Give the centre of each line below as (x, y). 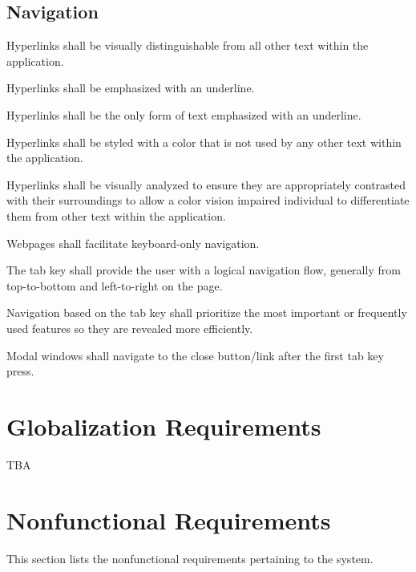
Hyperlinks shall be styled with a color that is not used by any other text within (204, 142)
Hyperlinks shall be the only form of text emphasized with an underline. (184, 114)
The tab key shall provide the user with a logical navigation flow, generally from (204, 270)
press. (20, 371)
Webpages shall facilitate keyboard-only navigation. (133, 243)
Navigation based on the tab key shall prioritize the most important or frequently (207, 312)
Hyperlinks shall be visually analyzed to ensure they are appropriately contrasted (206, 184)
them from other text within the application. (116, 215)
